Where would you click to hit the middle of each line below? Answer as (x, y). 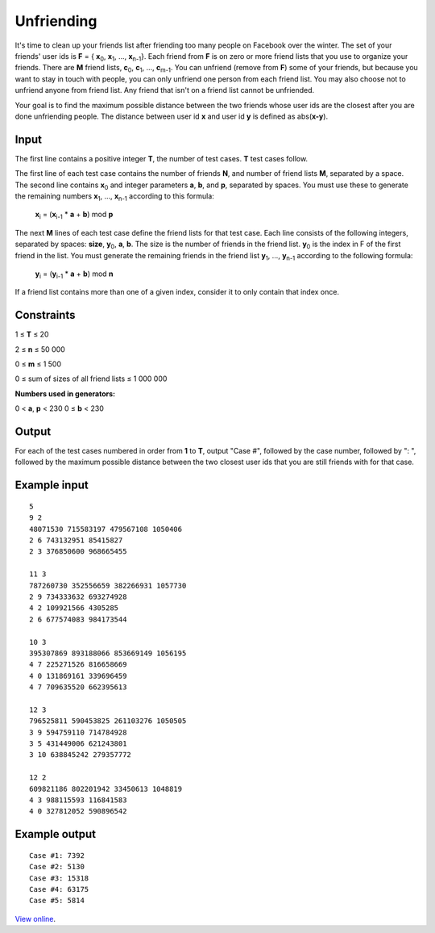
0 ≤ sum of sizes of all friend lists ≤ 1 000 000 (91, 379)
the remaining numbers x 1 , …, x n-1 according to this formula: (115, 197)
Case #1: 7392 (57, 855)
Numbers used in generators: (65, 393)
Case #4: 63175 (59, 889)
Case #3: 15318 (59, 878)
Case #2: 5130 (57, 867)
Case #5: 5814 (57, 901)
